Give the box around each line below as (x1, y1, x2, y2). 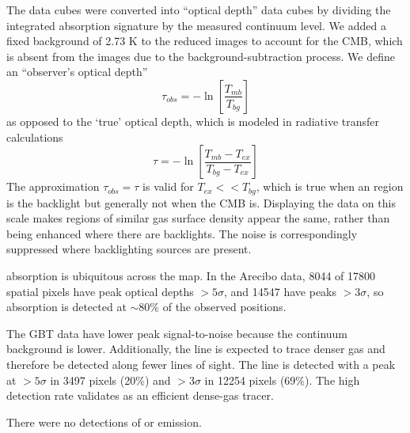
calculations (6, 128, 63, 145)
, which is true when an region (256, 178, 404, 195)
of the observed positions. (162, 298, 287, 315)
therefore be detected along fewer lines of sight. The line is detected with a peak (6, 355, 396, 372)
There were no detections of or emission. (6, 413, 202, 430)
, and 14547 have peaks (224, 283, 337, 299)
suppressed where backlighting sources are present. (6, 241, 252, 257)
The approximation (6, 178, 100, 195)
